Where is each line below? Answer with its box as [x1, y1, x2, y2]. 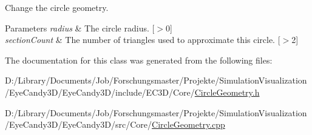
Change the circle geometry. [5, 1, 109, 13]
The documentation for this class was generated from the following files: [5, 53, 273, 66]
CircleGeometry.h [194, 85, 260, 98]
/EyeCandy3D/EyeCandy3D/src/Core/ [5, 118, 152, 131]
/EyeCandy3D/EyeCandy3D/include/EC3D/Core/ [5, 85, 195, 98]
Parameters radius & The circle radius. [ [5, 21, 155, 34]
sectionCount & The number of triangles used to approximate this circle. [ [5, 33, 280, 46]
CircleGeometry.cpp [152, 118, 225, 131]
